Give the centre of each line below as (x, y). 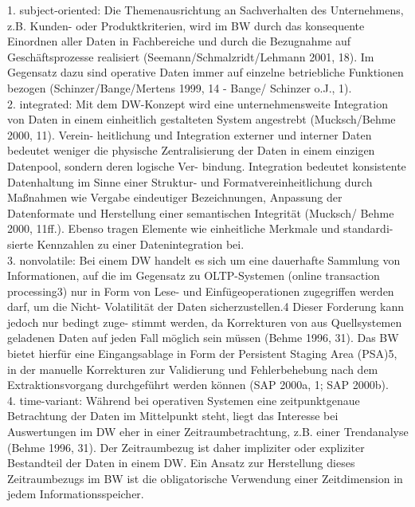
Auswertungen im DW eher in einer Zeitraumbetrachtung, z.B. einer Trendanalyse (208, 432)
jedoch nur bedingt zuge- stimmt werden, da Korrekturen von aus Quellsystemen (205, 322)
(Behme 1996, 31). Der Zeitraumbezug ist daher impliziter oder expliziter (186, 447)
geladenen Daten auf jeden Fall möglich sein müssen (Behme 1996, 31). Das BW (203, 338)
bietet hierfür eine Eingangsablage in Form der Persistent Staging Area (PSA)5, (202, 354)
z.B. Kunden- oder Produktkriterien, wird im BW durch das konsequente (186, 25)
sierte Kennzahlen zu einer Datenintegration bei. (126, 244)
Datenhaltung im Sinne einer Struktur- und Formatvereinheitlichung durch (190, 181)
